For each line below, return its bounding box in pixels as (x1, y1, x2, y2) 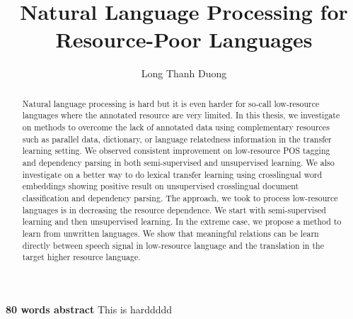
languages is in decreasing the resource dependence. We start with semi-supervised (22, 203, 326, 216)
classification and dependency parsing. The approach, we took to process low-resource (22, 191, 338, 203)
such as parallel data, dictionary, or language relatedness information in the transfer (22, 133, 332, 145)
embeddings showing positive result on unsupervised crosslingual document (22, 180, 299, 192)
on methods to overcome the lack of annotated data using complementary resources (22, 121, 330, 133)
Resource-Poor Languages (55, 25, 313, 54)
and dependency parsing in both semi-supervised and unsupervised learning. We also (22, 156, 335, 168)
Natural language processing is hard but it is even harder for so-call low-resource (22, 97, 320, 109)
